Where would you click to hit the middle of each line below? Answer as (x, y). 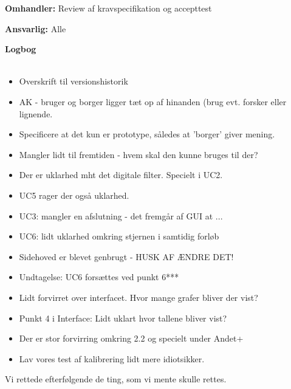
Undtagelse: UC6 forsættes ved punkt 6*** (99, 277)
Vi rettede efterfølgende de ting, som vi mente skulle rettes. (116, 379)
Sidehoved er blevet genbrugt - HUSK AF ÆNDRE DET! (126, 256)
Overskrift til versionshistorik (74, 81)
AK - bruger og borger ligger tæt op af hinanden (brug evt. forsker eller (153, 101)
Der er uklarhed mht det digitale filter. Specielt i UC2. (121, 175)
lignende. (36, 113)
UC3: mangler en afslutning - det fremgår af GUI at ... (121, 215)
